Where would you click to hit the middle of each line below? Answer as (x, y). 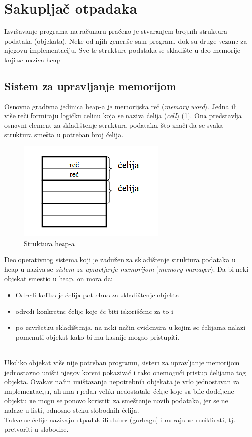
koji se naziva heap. (33, 59)
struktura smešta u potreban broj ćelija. (64, 134)
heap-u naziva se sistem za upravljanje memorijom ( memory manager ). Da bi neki (126, 269)
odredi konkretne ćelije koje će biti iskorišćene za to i (94, 311)
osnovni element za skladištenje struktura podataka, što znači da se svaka (114, 125)
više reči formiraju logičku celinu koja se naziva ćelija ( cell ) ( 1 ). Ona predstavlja (123, 116)
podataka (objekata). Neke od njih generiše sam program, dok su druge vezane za (126, 40)
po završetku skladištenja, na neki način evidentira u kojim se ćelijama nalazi (131, 327)
